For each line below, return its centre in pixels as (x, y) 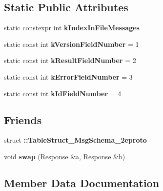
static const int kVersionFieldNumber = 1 (71, 44)
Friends (23, 119)
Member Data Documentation (82, 182)
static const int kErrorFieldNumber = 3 (68, 76)
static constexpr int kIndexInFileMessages (72, 28)
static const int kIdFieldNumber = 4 (63, 93)
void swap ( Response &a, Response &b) (65, 156)
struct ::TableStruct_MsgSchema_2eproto (75, 140)
